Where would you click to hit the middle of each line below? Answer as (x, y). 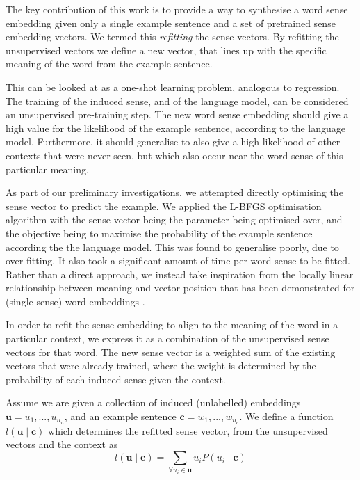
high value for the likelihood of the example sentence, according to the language (175, 128)
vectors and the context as (62, 444)
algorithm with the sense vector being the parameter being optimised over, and (174, 219)
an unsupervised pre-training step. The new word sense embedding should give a (177, 114)
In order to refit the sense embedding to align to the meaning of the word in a (172, 325)
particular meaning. (47, 169)
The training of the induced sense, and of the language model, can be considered (177, 101)
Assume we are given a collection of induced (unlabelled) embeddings (153, 402)
